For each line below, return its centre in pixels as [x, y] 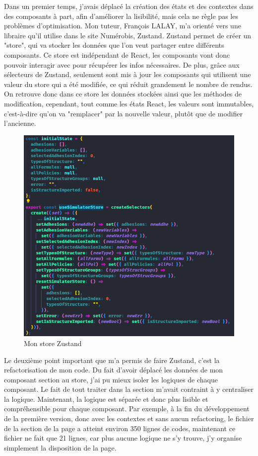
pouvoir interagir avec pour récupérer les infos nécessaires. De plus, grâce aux [122, 64]
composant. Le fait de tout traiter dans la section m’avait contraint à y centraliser [129, 389]
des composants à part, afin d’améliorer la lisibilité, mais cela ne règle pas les [121, 16]
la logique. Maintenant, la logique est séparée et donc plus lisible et [106, 399]
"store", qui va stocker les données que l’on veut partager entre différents [114, 45]
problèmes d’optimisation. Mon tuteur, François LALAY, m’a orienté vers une [123, 26]
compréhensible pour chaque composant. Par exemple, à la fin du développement [127, 409]
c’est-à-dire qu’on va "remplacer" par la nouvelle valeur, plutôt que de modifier [123, 113]
